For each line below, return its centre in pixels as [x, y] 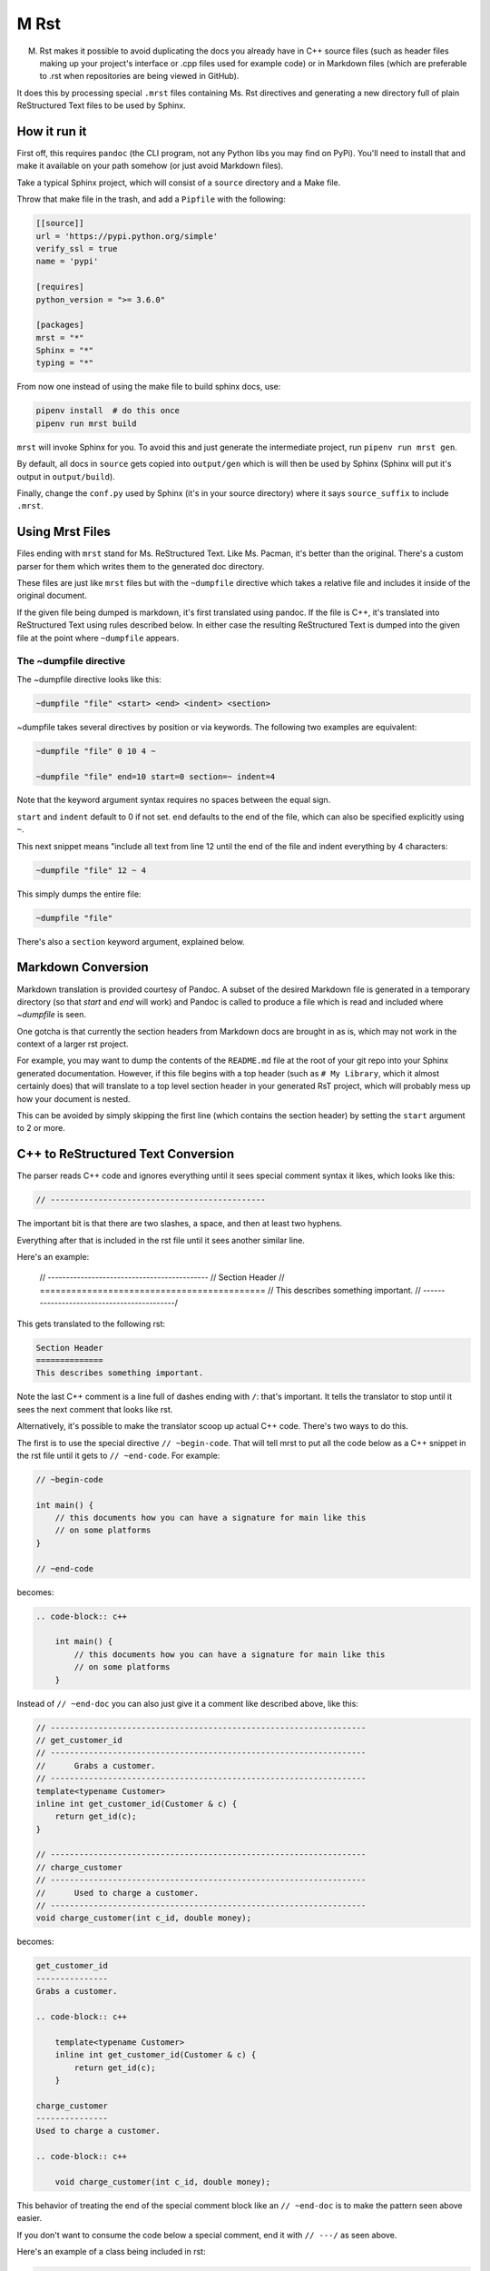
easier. [29, 2218]
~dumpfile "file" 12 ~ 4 [91, 870]
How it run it [52, 131]
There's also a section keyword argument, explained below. [131, 941]
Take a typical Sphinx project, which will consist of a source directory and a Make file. [179, 183]
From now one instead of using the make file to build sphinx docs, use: [149, 387]
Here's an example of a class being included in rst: [111, 2252]
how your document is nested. [73, 1098]
